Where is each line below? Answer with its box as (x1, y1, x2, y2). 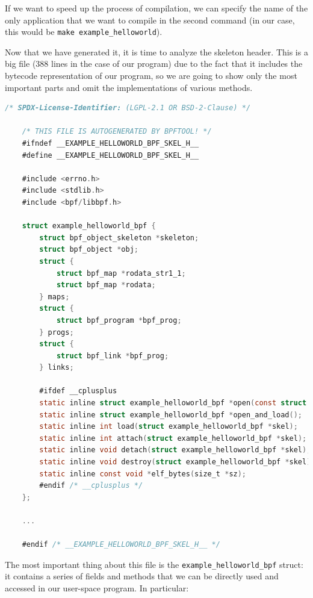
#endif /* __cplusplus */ (39, 481, 143, 490)
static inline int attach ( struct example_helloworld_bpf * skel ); (39, 434, 307, 443)
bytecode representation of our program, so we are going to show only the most (5, 69, 297, 82)
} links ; (39, 363, 74, 372)
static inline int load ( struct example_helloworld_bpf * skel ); (39, 422, 298, 431)
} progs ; (39, 328, 74, 337)
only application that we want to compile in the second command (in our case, (5, 13, 295, 26)
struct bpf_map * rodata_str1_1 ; (56, 269, 186, 278)
